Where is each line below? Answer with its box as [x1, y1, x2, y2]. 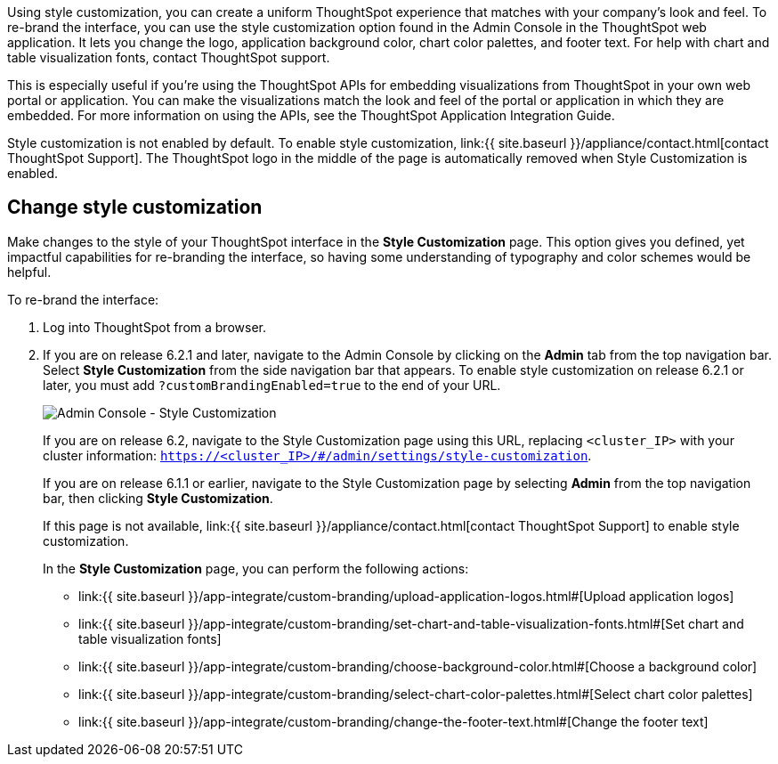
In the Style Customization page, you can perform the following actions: [43, 560, 469, 576]
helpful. [7, 264, 52, 280]
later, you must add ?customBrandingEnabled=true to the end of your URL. [43, 377, 501, 393]
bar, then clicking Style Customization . [43, 490, 273, 506]
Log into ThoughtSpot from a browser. [43, 319, 266, 335]
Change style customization [7, 196, 263, 219]
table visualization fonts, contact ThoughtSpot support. [7, 50, 330, 65]
